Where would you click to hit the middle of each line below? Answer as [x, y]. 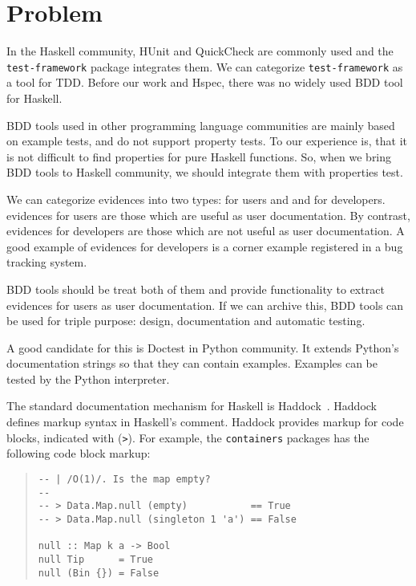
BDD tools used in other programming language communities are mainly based [201, 125]
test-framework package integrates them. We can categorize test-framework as [205, 66]
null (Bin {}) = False [99, 573]
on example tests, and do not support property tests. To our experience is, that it [207, 141]
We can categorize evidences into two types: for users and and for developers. [196, 199]
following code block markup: [79, 453]
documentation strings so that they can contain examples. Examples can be [192, 363]
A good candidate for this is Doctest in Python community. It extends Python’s [203, 347]
